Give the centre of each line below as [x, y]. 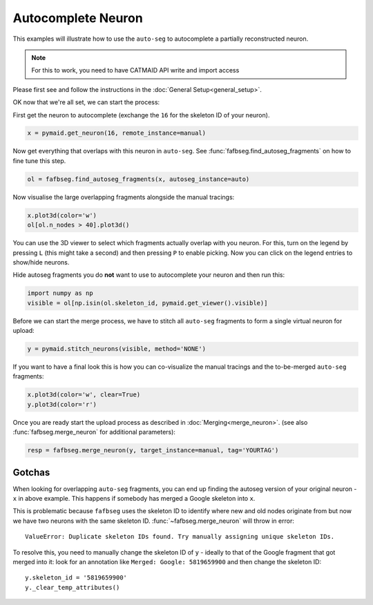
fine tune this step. [39, 161]
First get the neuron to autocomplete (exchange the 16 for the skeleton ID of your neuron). [141, 115]
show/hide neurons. [41, 262]
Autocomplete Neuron [78, 18]
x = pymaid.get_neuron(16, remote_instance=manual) [117, 133]
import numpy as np [60, 293]
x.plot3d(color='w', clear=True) [84, 395]
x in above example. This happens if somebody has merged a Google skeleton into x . [134, 499]
